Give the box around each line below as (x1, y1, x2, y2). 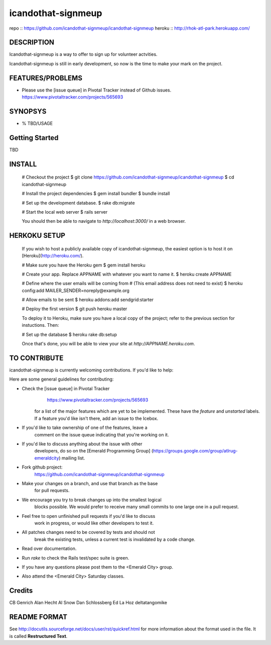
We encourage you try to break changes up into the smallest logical (22, 497, 162, 503)
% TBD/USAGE (22, 121, 53, 127)
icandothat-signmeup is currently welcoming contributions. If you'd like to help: (9, 367, 174, 373)
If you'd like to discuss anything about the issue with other (22, 441, 143, 447)
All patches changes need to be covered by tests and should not (22, 529, 155, 535)
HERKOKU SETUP (9, 231, 65, 240)
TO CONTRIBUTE (9, 353, 64, 362)
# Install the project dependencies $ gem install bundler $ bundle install (22, 191, 170, 197)
